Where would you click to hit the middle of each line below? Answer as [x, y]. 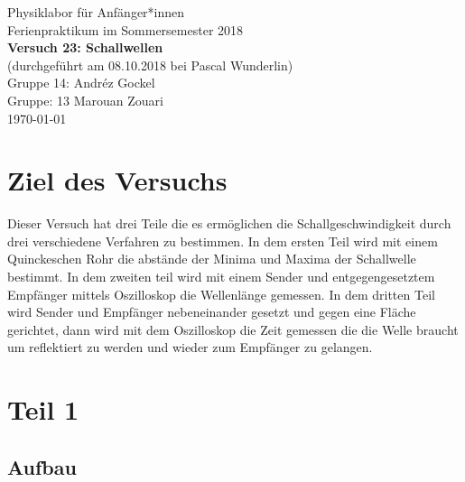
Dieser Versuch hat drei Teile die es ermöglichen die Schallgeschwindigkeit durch [229, 223]
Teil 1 [43, 409]
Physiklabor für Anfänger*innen [96, 12]
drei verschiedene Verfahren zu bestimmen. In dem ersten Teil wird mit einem [223, 241]
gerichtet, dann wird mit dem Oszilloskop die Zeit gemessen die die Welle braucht [233, 329]
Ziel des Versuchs [117, 180]
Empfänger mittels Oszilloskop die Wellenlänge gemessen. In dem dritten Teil [221, 294]
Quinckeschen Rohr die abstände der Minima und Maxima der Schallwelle [212, 259]
